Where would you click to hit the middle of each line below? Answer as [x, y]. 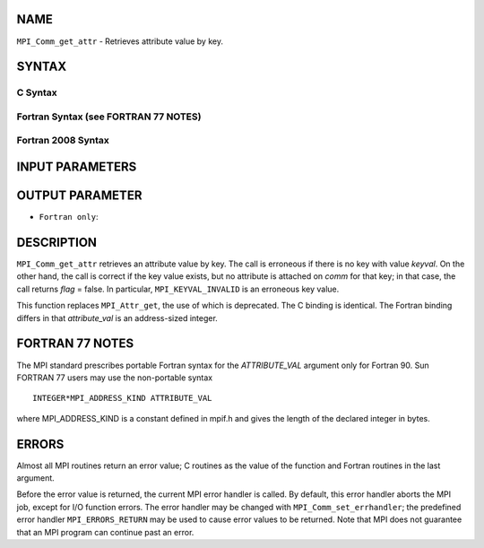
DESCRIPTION [57, 242]
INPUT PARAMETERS [77, 167]
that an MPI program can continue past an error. [105, 532]
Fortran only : [69, 217]
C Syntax [37, 92]
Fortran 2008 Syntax [63, 141]
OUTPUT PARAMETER [79, 196]
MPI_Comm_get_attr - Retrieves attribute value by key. [120, 41]
